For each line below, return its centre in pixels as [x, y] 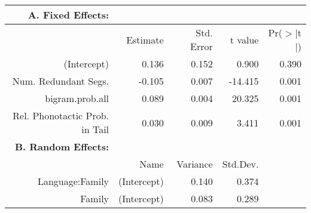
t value [244, 39]
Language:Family [73, 181]
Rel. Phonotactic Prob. [61, 115]
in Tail [95, 129]
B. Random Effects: [62, 146]
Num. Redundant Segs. [61, 81]
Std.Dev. [240, 164]
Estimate [145, 39]
